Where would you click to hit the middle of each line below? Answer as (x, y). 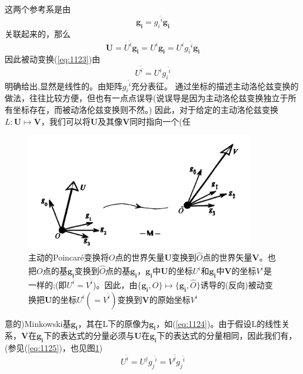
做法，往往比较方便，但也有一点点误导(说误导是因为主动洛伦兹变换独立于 (146, 98)
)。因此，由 (115, 284)
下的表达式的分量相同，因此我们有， (227, 335)
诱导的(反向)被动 (232, 284)
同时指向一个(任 (160, 121)
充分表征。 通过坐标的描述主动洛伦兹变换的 (215, 86)
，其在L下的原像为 (114, 323)
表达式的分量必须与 (97, 335)
